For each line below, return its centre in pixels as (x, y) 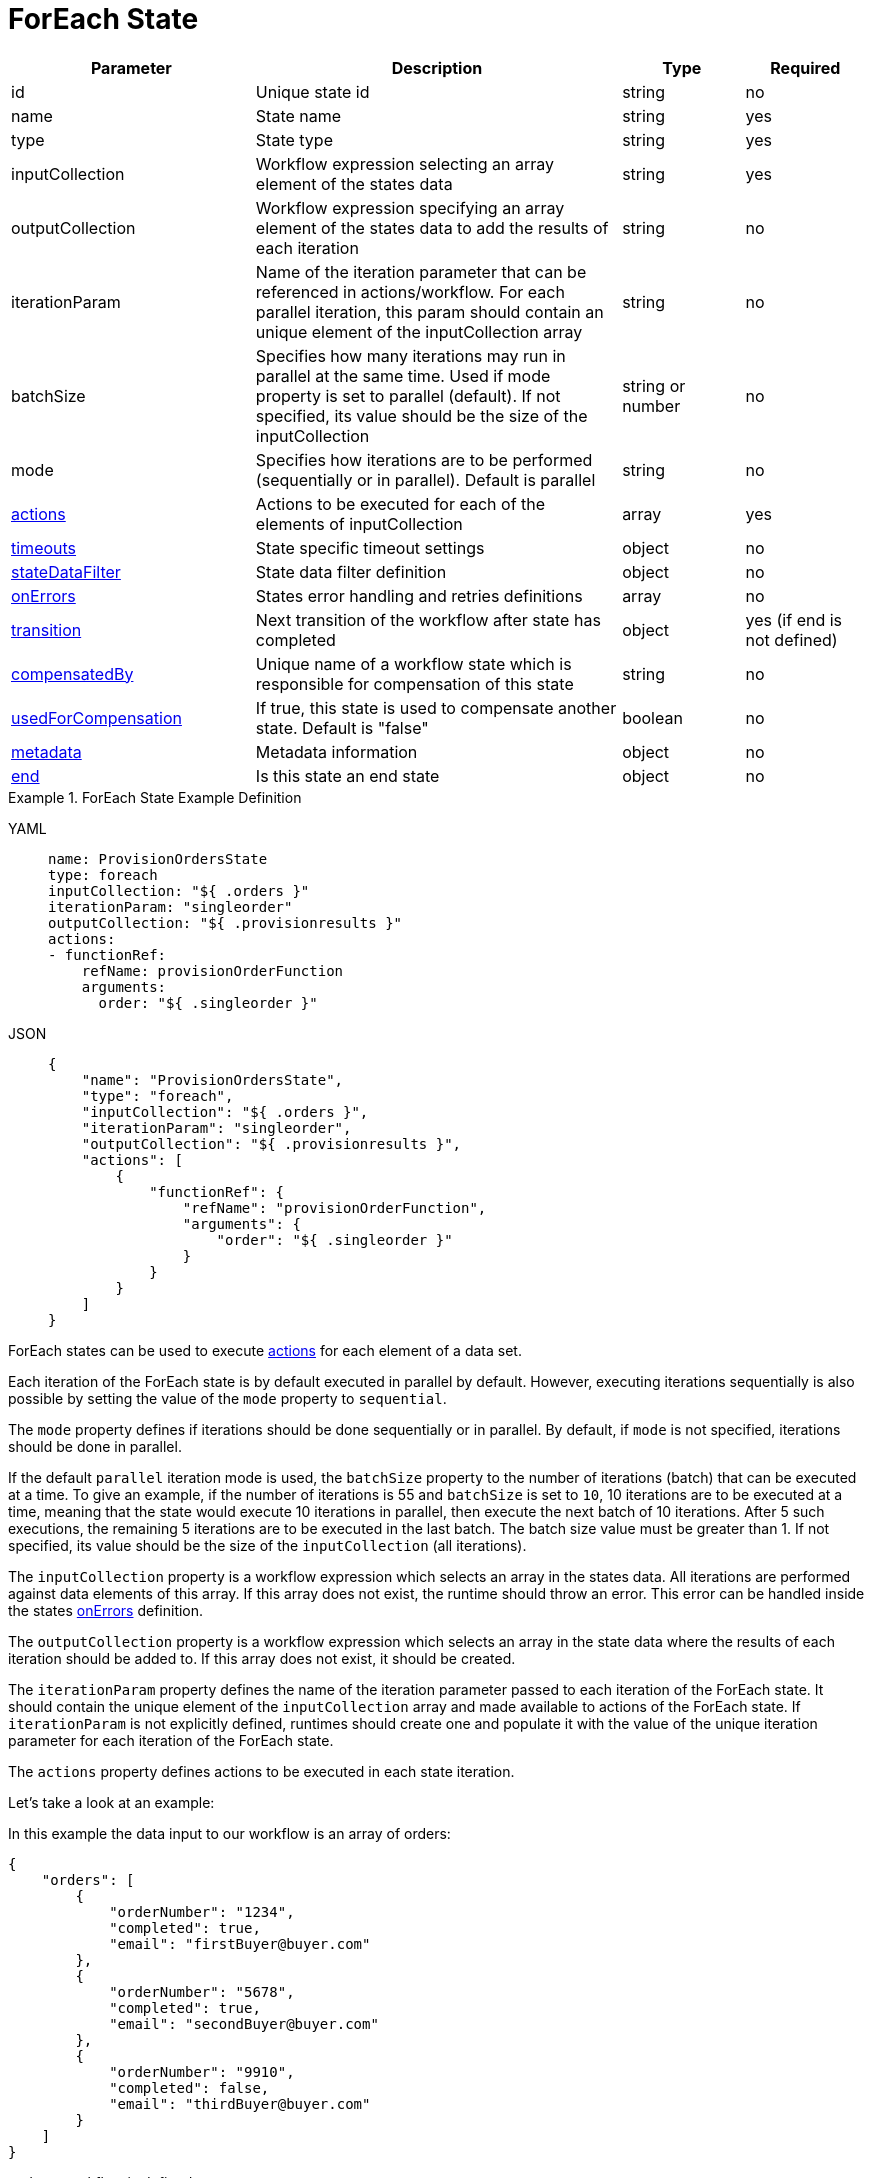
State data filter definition (351, 571)
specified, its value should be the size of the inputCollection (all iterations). (267, 1545)
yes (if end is (794, 619)
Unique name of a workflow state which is (413, 663)
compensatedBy (72, 673)
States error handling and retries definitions (419, 595)
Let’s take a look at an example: (111, 1802)
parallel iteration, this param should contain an (429, 311)
